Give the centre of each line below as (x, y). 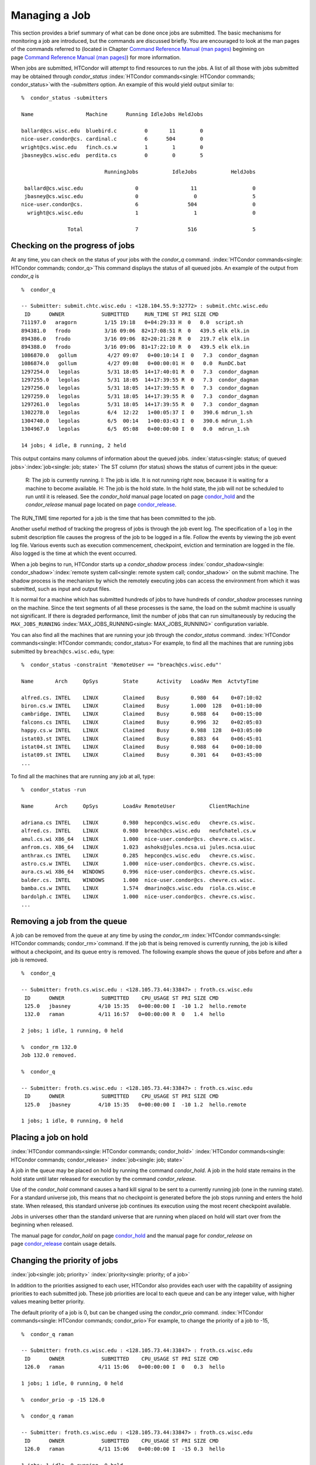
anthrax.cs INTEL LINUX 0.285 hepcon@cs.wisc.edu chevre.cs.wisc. (138, 855)
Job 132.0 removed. (49, 1055)
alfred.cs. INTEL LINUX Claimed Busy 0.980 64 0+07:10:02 (142, 698)
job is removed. (29, 960)
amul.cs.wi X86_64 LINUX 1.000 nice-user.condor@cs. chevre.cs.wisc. (138, 839)
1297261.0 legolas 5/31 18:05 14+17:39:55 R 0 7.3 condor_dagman (140, 405)
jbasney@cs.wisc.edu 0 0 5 (140, 196)
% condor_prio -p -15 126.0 (63, 1400)
